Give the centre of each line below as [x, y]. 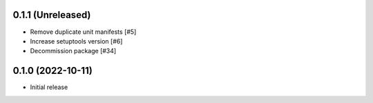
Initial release [49, 87]
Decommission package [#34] [73, 51]
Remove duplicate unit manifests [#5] [83, 32]
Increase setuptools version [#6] [76, 41]
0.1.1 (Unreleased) [52, 15]
